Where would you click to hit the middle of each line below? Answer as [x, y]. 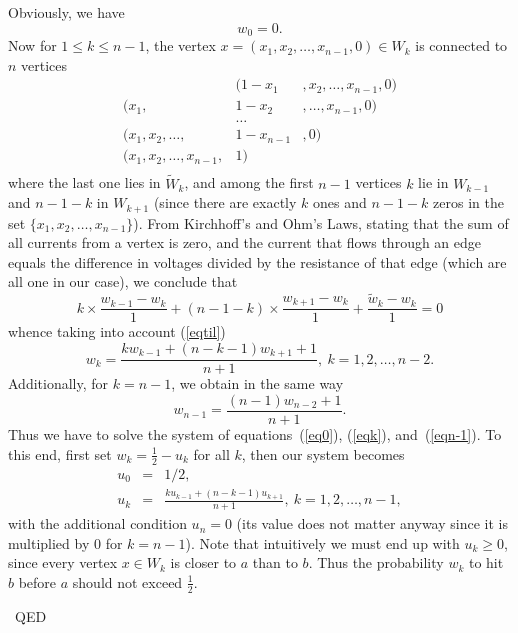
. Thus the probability [376, 562]
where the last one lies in [84, 182]
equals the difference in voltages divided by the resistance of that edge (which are [257, 261]
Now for [32, 45]
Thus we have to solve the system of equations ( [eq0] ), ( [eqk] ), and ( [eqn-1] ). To [255, 434]
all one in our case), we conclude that [123, 281]
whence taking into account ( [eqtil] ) [117, 331]
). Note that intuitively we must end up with [322, 542]
